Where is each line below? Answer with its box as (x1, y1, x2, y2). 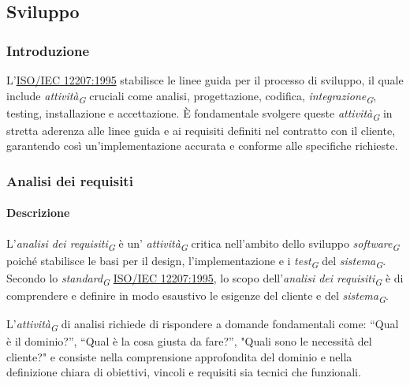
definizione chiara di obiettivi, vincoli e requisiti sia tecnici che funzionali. (6, 364, 361, 380)
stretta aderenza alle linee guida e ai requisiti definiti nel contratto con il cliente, (6, 121, 396, 138)
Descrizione (6, 204, 70, 221)
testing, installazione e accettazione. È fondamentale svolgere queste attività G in (6, 104, 393, 123)
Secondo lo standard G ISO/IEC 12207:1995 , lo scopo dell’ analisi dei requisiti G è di (6, 269, 404, 288)
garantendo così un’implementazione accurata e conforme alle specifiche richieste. (6, 137, 398, 154)
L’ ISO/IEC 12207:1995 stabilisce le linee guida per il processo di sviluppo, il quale (6, 72, 404, 88)
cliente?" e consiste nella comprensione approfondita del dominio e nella (6, 348, 352, 364)
